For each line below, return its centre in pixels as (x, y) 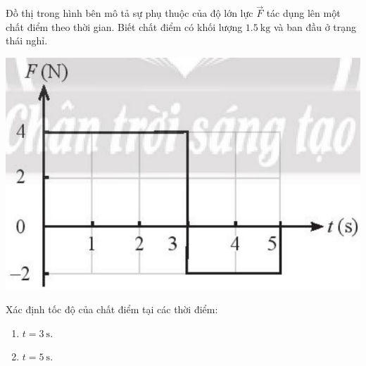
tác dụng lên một (303, 13)
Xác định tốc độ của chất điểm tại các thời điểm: (112, 309)
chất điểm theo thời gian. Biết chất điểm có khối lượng (124, 26)
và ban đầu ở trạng (315, 26)
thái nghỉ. (27, 40)
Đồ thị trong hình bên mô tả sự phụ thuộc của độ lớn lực (130, 13)
